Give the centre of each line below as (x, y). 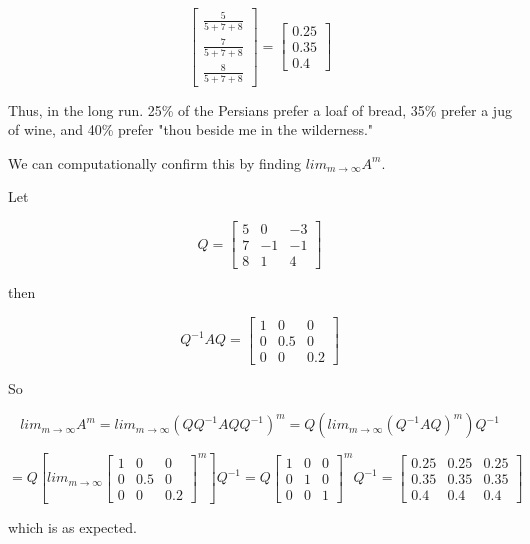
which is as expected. (72, 527)
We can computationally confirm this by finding (154, 162)
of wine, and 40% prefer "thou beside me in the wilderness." (191, 129)
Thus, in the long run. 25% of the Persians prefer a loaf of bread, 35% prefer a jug (260, 109)
